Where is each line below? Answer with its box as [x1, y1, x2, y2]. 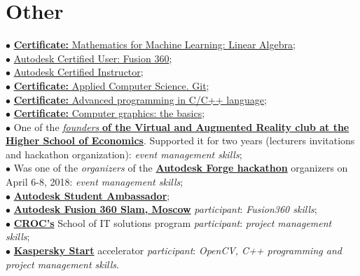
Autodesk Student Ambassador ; [13, 188, 170, 202]
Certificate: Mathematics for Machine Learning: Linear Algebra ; [13, 37, 296, 52]
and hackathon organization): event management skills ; [6, 146, 242, 161]
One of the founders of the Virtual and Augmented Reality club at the [13, 119, 349, 134]
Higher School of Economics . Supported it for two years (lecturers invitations [6, 133, 355, 148]
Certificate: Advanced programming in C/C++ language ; [13, 92, 267, 106]
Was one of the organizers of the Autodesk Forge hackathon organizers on [13, 160, 348, 175]
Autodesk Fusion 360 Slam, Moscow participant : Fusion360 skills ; [13, 202, 317, 216]
